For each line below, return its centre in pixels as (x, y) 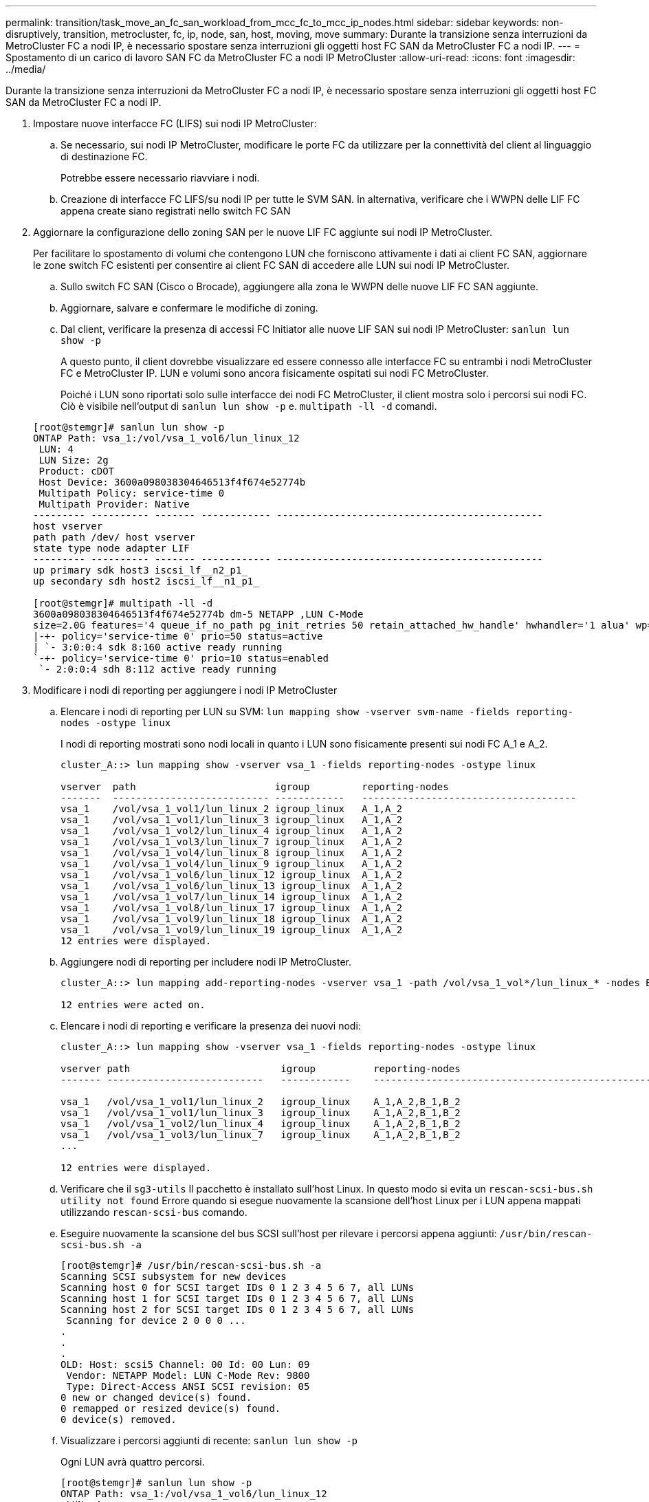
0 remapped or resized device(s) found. (171, 1408)
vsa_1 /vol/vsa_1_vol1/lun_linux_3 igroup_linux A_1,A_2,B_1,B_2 (261, 1113)
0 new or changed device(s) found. (156, 1397)
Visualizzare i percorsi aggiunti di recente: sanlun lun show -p (209, 1440)
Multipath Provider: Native (114, 504)
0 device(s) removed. (119, 1419)
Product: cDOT (77, 471)
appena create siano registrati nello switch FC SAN (176, 211)
